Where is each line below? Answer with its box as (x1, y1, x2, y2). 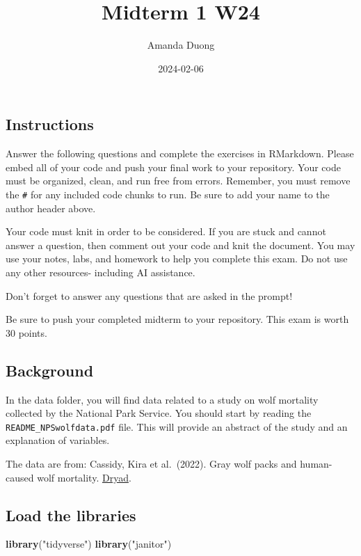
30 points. (6, 325, 47, 340)
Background (6, 359, 94, 381)
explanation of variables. (6, 433, 110, 447)
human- (300, 456, 332, 470)
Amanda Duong (147, 38, 215, 52)
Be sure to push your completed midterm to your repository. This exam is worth (6, 312, 349, 326)
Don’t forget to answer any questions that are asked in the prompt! (6, 288, 293, 303)
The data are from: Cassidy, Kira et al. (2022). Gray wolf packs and (6, 456, 297, 470)
